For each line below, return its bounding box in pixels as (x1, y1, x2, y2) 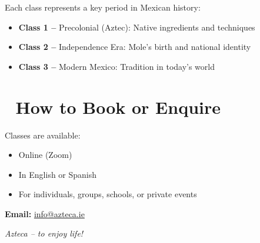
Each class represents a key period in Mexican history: (5, 1, 201, 13)
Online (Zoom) (18, 148, 72, 161)
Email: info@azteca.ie (5, 207, 85, 220)
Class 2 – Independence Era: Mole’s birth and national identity (18, 41, 251, 53)
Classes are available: (5, 129, 81, 141)
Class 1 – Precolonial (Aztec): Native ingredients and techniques (18, 21, 255, 33)
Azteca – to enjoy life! (5, 227, 84, 239)
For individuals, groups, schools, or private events (18, 188, 197, 200)
